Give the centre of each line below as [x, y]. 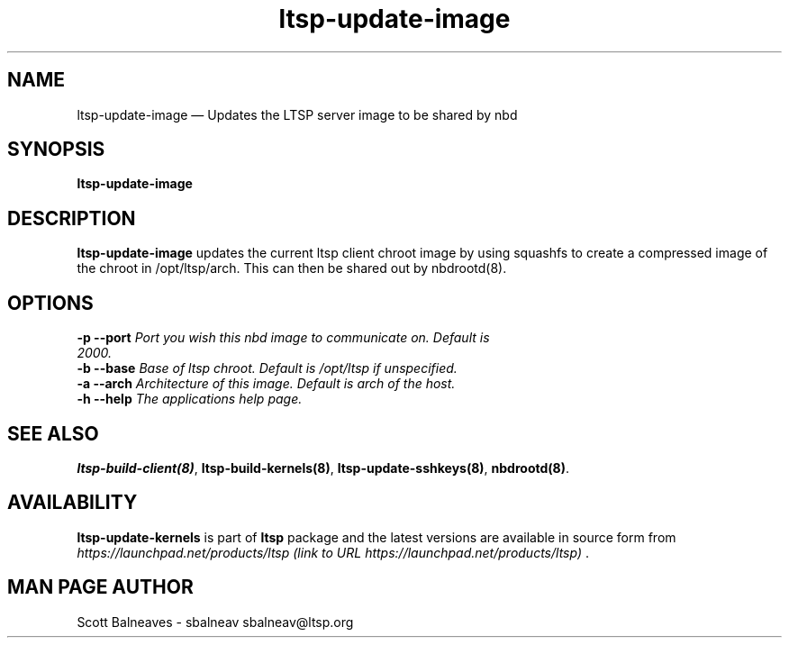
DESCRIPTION [72, 218]
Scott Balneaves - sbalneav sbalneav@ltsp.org [215, 622]
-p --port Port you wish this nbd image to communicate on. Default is [283, 338]
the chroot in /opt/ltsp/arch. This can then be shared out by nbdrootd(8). [292, 268]
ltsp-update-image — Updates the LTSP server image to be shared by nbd [297, 114]
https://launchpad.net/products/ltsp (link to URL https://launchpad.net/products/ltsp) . [333, 552]
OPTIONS [50, 303]
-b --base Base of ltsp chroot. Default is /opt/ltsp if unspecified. [267, 368]
